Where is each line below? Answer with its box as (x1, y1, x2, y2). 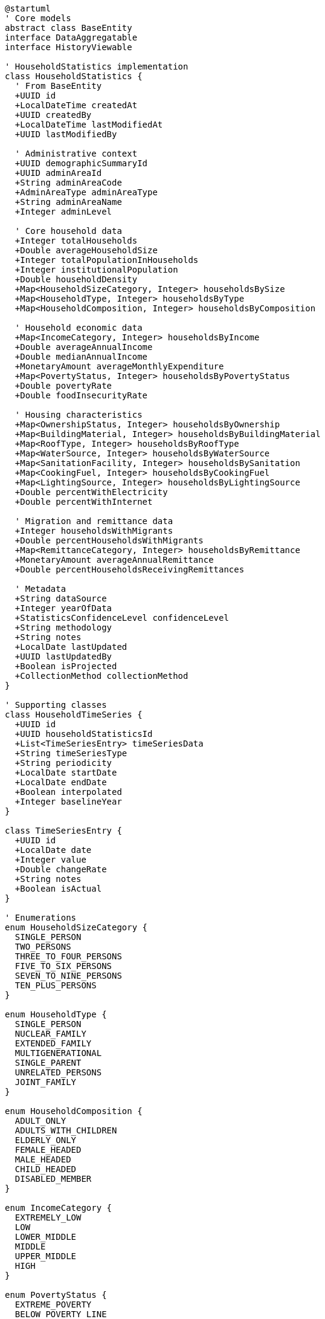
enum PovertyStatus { (5, 1290, 107, 1300)
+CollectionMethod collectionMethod (14, 671, 188, 681)
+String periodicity (14, 758, 112, 768)
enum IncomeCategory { (5, 1203, 112, 1213)
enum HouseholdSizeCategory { (5, 922, 148, 932)
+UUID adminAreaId (14, 168, 102, 178)
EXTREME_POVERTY (14, 1300, 92, 1309)
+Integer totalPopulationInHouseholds (14, 255, 199, 265)
